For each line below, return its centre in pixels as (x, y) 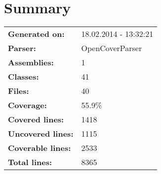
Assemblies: (31, 62)
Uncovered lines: (41, 134)
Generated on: (36, 34)
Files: (19, 91)
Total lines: (30, 162)
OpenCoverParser (112, 48)
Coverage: (27, 105)
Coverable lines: (40, 148)
